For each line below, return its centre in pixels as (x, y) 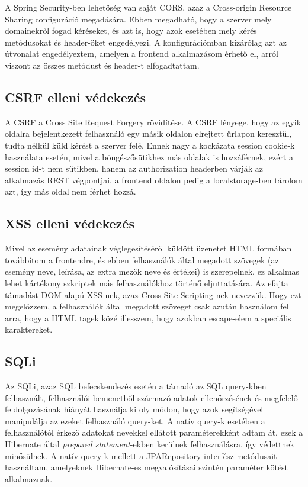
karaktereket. (29, 329)
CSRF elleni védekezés (76, 97)
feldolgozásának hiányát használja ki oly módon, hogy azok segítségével (134, 409)
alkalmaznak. (29, 478)
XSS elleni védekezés (70, 223)
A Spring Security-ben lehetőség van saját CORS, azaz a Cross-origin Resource (148, 7)
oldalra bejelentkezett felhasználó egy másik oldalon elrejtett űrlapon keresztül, (148, 133)
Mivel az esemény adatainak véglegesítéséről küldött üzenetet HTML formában (148, 248)
